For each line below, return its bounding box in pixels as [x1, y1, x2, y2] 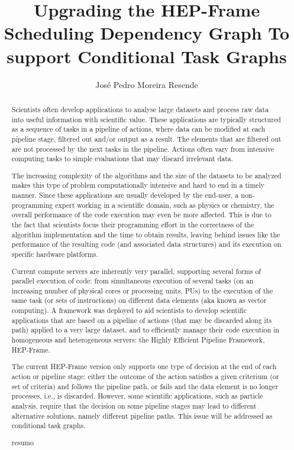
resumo [11, 437, 34, 447]
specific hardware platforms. [11, 249, 98, 259]
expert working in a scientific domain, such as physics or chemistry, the [55, 200, 274, 210]
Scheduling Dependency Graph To [4, 21, 290, 45]
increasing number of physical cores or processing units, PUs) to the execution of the [11, 285, 273, 295]
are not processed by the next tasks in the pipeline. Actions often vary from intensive [11, 144, 274, 154]
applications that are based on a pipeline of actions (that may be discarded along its [11, 315, 272, 325]
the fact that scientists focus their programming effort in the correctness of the [11, 220, 254, 229]
